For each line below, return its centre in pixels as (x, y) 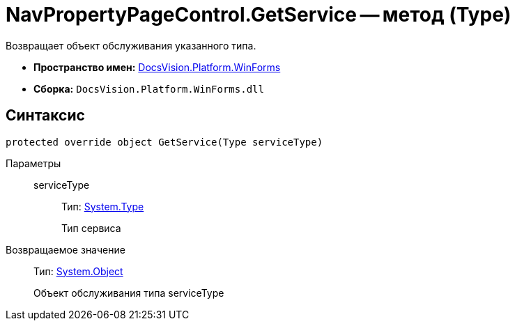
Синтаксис (45, 116)
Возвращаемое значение (66, 249)
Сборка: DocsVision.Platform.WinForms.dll (149, 88)
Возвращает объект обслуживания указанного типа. (131, 45)
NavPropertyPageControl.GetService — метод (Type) (259, 15)
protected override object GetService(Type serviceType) (164, 142)
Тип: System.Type (103, 206)
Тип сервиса (91, 228)
